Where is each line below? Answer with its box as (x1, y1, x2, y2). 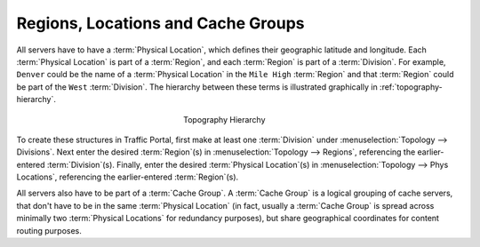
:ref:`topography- (379, 81, 444, 92)
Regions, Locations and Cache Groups (16, 13, 305, 33)
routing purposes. (16, 225, 82, 235)
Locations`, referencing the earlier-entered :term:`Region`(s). (16, 171, 239, 182)
